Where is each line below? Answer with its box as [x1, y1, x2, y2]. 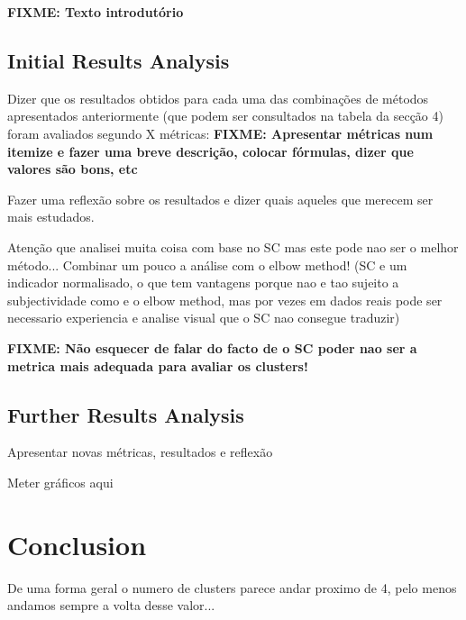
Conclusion [7, 525, 147, 562]
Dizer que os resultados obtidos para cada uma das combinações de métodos [7, 88, 429, 107]
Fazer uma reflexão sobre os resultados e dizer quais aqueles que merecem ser [7, 189, 434, 208]
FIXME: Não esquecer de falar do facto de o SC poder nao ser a [7, 338, 417, 357]
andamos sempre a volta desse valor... [7, 596, 215, 615]
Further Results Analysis [7, 400, 244, 428]
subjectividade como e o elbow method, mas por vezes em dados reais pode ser [7, 290, 443, 309]
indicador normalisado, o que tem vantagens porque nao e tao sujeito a [7, 273, 399, 292]
